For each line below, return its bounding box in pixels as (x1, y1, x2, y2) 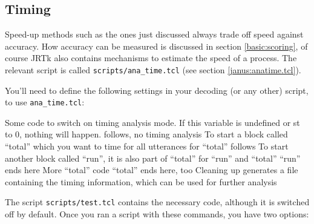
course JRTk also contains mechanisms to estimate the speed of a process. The (5, 51, 297, 64)
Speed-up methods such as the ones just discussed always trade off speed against (5, 28, 304, 41)
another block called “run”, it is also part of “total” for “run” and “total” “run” (5, 151, 301, 164)
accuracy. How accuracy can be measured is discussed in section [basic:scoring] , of (5, 39, 308, 52)
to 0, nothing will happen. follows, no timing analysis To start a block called (5, 128, 288, 140)
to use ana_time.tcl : (5, 96, 85, 108)
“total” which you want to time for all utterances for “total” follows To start (5, 140, 289, 153)
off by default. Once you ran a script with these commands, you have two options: (5, 208, 309, 220)
